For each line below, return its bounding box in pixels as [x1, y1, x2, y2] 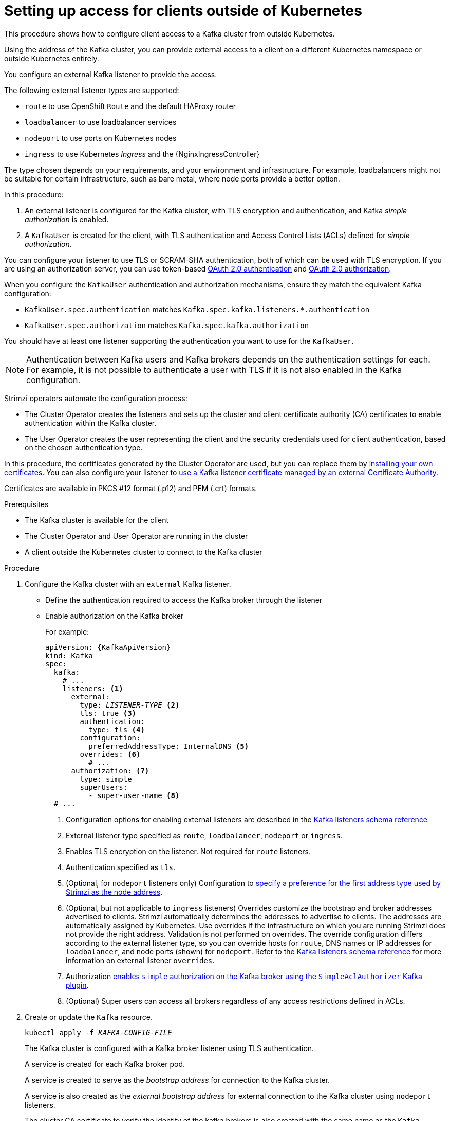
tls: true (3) [80, 709, 137, 717]
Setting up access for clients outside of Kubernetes [4, 2, 362, 20]
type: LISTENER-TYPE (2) [80, 700, 180, 709]
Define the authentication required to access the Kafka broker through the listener [45, 595, 323, 604]
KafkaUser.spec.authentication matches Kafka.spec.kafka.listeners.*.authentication [25, 304, 370, 314]
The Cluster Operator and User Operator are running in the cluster [25, 531, 248, 540]
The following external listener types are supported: [4, 85, 179, 95]
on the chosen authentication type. [25, 443, 143, 452]
